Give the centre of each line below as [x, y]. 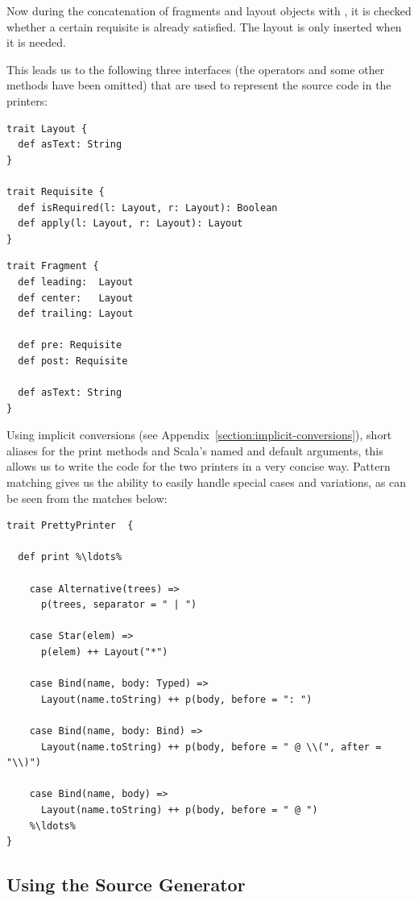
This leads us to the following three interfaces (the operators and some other [196, 69]
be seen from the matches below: [87, 498]
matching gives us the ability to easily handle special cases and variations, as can [207, 482]
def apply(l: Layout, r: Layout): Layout [130, 224]
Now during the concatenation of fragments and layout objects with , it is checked [209, 10]
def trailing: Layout [76, 314]
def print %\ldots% [70, 557]
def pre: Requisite [70, 345]
